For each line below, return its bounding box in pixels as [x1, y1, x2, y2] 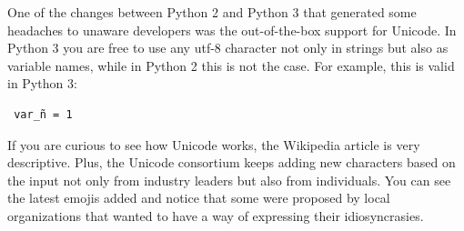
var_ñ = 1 [14, 107, 73, 121]
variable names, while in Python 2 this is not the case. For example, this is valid [7, 55, 455, 75]
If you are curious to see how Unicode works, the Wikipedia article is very [7, 135, 420, 154]
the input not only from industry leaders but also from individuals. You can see [7, 170, 451, 189]
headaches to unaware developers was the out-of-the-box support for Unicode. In [7, 20, 457, 39]
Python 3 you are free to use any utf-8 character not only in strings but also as [7, 38, 449, 57]
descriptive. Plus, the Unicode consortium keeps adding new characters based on [7, 153, 456, 172]
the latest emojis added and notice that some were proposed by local [7, 188, 390, 207]
